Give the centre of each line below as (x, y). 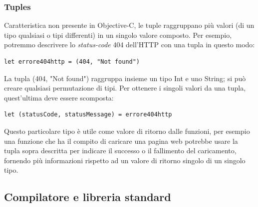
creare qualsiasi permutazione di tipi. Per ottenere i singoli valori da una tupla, (125, 88)
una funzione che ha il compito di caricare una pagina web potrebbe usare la (121, 141)
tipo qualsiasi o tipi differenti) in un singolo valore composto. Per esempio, (118, 35)
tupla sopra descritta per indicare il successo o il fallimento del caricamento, (120, 151)
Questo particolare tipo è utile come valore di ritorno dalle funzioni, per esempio (127, 131)
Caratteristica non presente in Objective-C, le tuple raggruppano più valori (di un (129, 25)
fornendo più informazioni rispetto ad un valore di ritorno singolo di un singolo (125, 160)
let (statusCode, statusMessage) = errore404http (88, 115)
